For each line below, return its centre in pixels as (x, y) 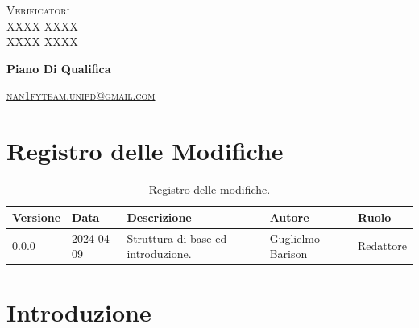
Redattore (382, 246)
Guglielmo (295, 238)
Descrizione (159, 217)
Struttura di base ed (177, 238)
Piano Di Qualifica (59, 68)
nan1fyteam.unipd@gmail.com (81, 95)
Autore (289, 217)
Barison (288, 254)
